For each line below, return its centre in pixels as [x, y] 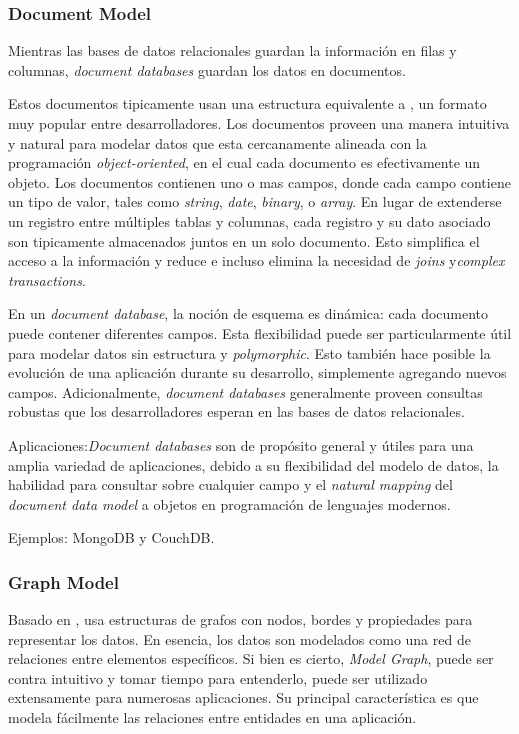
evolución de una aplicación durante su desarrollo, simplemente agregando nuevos [257, 372]
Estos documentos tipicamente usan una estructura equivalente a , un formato [247, 103]
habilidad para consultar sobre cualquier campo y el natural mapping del [230, 484]
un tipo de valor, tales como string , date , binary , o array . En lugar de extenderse [255, 201]
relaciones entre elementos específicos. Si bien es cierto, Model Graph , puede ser [251, 658]
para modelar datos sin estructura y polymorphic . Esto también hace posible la [249, 352]
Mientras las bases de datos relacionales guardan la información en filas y [232, 50]
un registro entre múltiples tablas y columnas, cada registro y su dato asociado [249, 220]
